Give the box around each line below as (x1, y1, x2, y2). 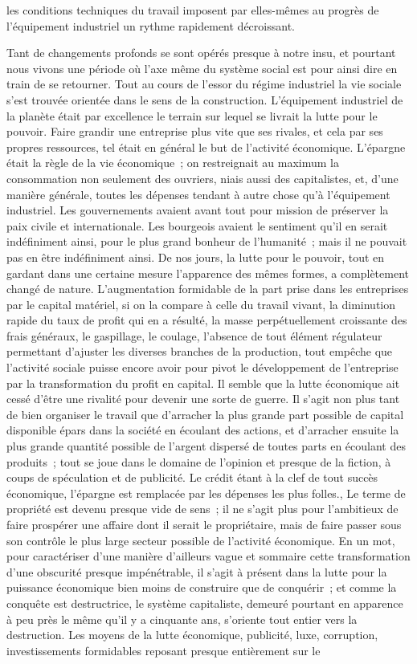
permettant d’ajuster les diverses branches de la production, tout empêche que (6, 343, 393, 360)
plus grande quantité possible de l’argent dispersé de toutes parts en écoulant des (6, 438, 406, 454)
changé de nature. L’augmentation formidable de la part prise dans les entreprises (6, 280, 409, 297)
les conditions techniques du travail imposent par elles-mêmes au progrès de (6, 2, 379, 18)
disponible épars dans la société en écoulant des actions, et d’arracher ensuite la (6, 422, 399, 438)
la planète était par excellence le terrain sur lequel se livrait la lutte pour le (6, 107, 378, 124)
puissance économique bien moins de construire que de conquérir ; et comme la (6, 579, 397, 596)
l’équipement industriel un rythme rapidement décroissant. (6, 17, 295, 34)
